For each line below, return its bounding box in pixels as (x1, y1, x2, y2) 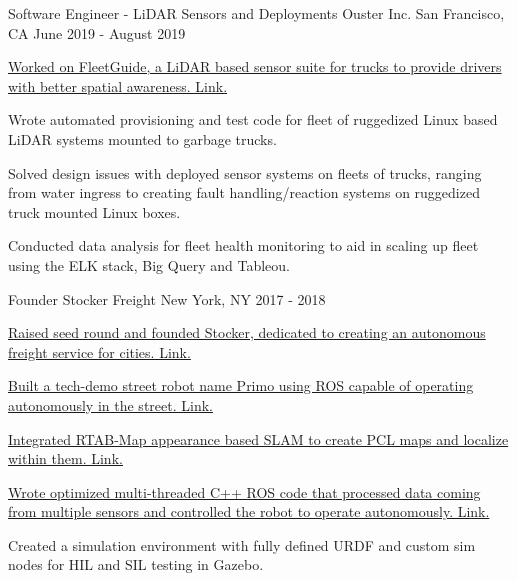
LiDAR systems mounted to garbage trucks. (8, 128, 277, 149)
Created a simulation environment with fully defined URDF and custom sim (8, 534, 476, 555)
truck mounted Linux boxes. (8, 201, 181, 222)
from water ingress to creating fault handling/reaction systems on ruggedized (8, 182, 480, 203)
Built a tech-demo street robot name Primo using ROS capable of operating (8, 375, 474, 396)
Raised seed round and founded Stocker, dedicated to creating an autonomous (8, 322, 486, 343)
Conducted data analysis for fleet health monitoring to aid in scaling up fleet (8, 235, 479, 256)
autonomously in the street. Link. (8, 394, 213, 415)
